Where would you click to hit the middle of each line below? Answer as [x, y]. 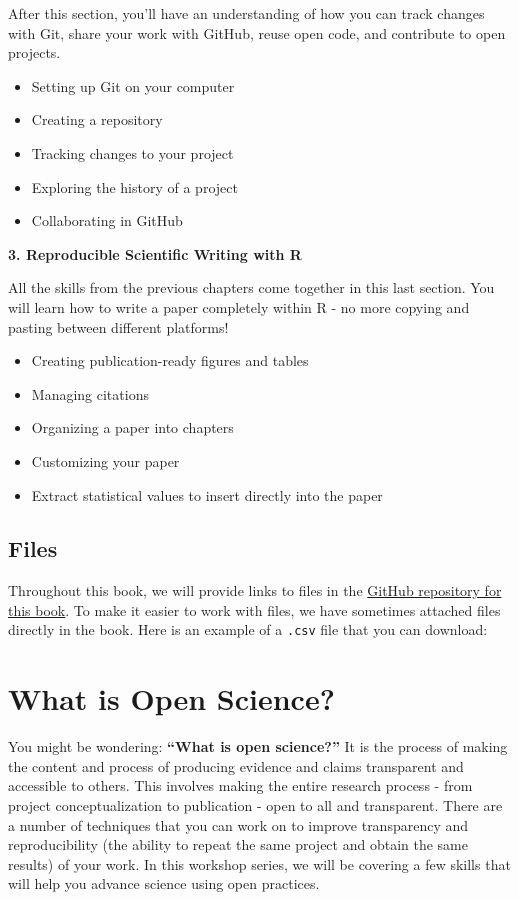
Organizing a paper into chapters [132, 427]
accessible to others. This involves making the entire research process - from [240, 785]
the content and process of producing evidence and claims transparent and [236, 765]
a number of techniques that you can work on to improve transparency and [238, 824]
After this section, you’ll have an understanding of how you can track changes [246, 13]
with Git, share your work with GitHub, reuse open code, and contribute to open [257, 32]
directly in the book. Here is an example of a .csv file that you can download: [248, 629]
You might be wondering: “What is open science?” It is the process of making [258, 746]
